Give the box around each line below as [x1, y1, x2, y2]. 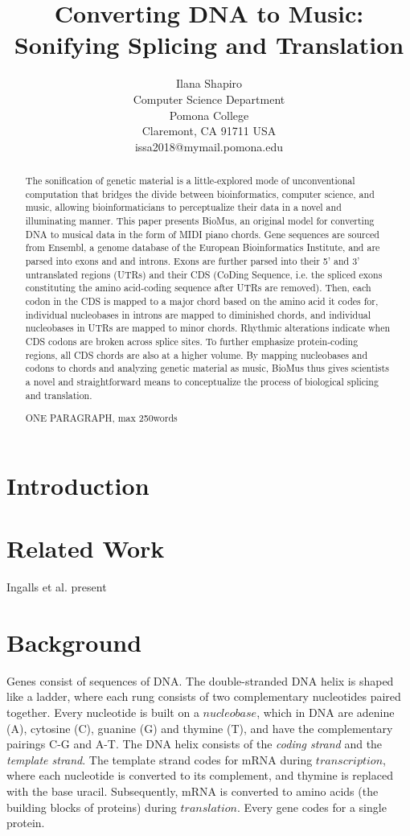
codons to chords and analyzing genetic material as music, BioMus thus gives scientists [25, 361, 389, 375]
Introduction [6, 468, 150, 501]
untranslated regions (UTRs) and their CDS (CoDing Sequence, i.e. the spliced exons [25, 267, 383, 281]
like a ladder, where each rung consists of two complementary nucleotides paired [6, 688, 401, 705]
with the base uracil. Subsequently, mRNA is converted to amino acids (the [6, 782, 379, 799]
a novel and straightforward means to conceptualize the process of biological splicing [25, 374, 379, 388]
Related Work [6, 532, 165, 565]
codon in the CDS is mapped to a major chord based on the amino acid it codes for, [25, 294, 379, 307]
